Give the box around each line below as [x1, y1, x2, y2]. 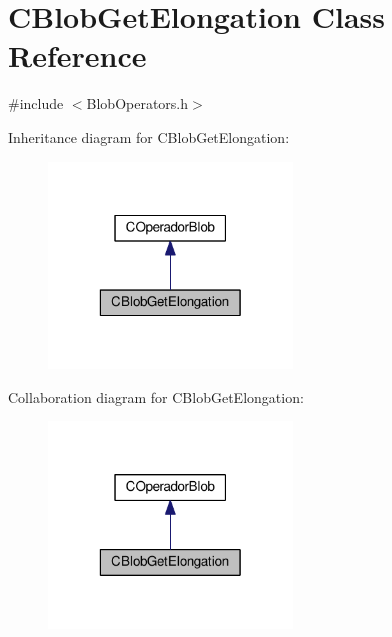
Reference [8, 35, 147, 76]
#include [8, 93, 64, 114]
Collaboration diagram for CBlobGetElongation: [8, 386, 304, 407]
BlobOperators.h [86, 93, 189, 114]
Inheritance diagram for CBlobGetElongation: [8, 126, 290, 147]
